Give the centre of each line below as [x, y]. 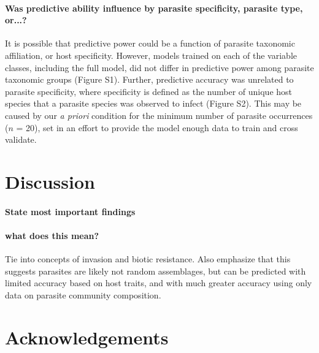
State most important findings [70, 211]
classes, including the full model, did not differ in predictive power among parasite [159, 67]
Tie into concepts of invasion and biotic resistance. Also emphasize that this [148, 259]
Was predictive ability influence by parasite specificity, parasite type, [154, 8]
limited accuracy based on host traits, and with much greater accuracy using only [159, 283]
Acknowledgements [87, 337]
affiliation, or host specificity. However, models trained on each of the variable [151, 55]
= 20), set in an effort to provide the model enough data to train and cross [157, 127]
